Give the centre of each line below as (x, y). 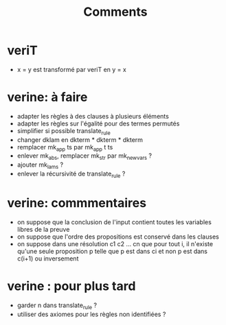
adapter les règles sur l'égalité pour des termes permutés (98, 123)
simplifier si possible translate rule (64, 131)
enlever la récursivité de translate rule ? (71, 174)
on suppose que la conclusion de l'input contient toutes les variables (114, 222)
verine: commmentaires (77, 203)
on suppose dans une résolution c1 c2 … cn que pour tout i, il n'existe (115, 243)
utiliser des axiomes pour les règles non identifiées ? (91, 314)
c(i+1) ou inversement (48, 258)
